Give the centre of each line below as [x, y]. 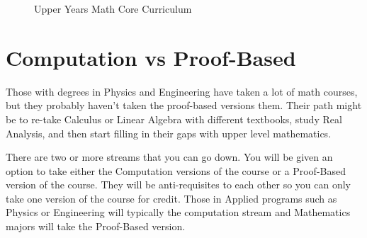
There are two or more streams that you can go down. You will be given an [169, 157]
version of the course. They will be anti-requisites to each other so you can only [179, 185]
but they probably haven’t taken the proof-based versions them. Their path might [184, 105]
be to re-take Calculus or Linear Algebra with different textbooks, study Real [174, 119]
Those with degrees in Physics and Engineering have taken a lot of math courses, [182, 91]
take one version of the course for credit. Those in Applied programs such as [171, 198]
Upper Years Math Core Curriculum [113, 8]
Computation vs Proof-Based [151, 57]
